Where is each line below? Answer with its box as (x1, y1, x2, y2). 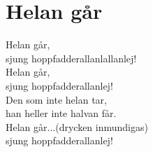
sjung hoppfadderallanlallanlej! (6, 50, 137, 65)
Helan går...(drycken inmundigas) (6, 119, 148, 134)
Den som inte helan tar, (6, 92, 107, 106)
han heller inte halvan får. (6, 106, 117, 120)
